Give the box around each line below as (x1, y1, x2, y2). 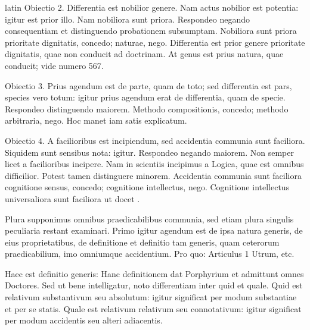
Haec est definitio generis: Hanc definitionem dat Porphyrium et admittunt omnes (5, 267, 304, 279)
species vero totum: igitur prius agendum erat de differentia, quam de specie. (5, 91, 286, 103)
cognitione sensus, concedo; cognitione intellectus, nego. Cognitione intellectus (5, 181, 290, 193)
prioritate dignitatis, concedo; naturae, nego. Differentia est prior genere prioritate (5, 36, 305, 48)
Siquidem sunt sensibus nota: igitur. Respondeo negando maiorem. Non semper (5, 146, 294, 158)
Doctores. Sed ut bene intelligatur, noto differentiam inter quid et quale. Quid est (5, 279, 303, 291)
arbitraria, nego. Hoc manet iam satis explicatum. (5, 114, 187, 127)
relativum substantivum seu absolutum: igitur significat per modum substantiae (5, 291, 297, 303)
